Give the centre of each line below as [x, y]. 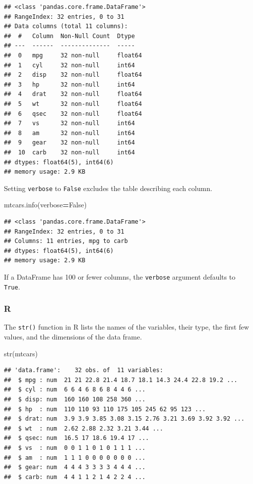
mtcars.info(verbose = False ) [45, 205]
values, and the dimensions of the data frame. [73, 337]
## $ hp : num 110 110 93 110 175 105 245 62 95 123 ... [105, 409]
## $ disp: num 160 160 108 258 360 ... [75, 400]
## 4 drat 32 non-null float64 [73, 94]
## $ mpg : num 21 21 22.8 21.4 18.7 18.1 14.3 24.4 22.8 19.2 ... [121, 380]
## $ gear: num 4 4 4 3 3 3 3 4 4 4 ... [75, 467]
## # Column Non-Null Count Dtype [69, 36]
